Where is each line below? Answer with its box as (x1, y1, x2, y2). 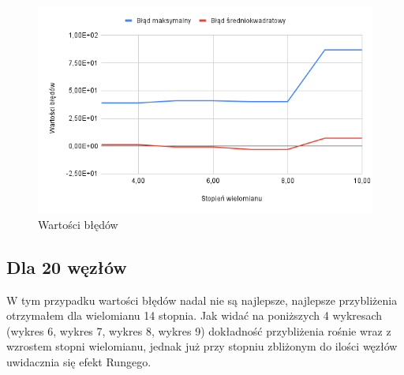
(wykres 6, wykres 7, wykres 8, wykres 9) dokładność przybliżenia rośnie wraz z (6, 322, 391, 339)
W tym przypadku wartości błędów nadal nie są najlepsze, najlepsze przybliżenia (6, 291, 398, 308)
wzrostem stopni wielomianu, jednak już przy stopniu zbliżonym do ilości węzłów (6, 338, 398, 354)
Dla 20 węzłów (6, 254, 127, 279)
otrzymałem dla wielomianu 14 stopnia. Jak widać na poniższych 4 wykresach (6, 307, 383, 324)
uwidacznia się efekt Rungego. (6, 353, 151, 369)
